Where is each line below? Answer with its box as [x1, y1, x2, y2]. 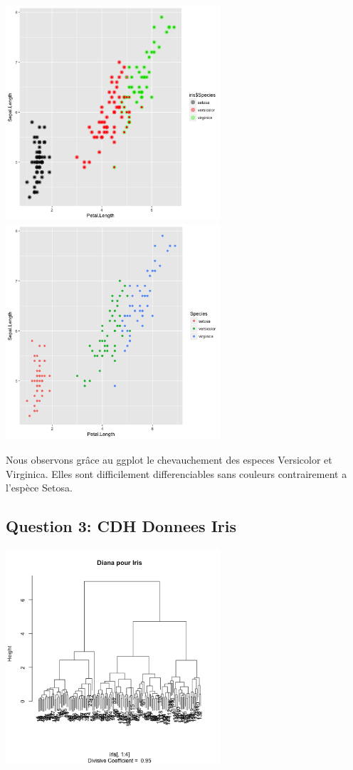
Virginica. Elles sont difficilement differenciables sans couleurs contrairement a [6, 466, 347, 481]
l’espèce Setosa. [6, 480, 73, 495]
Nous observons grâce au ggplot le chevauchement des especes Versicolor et [6, 452, 332, 467]
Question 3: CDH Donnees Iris [6, 515, 237, 537]
